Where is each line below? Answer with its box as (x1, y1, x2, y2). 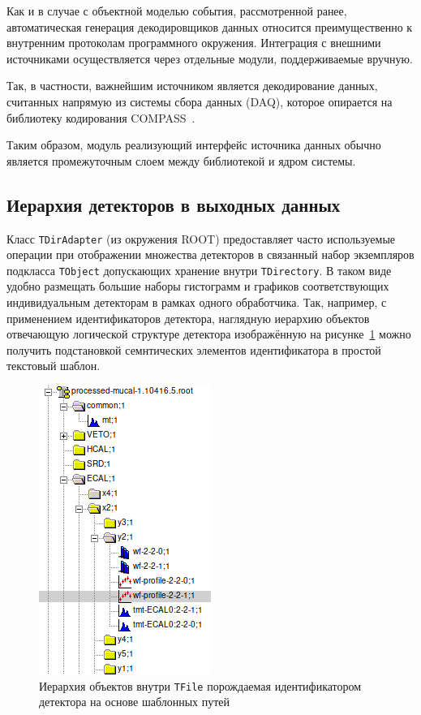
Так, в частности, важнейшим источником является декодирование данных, (6, 77, 378, 94)
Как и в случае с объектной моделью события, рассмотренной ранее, (6, 2, 347, 19)
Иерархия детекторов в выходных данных (6, 192, 341, 217)
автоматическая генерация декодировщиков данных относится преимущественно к (6, 18, 413, 35)
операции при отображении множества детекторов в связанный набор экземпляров (6, 246, 415, 263)
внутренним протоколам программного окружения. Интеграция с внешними (6, 34, 381, 51)
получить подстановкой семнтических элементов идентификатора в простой (6, 341, 381, 358)
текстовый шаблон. (6, 357, 101, 374)
